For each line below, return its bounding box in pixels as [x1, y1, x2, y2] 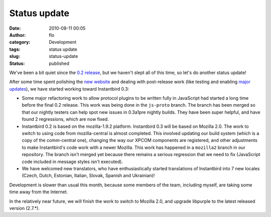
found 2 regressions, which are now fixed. [22, 116, 109, 122]
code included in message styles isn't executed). [22, 159, 123, 165]
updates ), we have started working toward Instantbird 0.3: [9, 86, 129, 92]
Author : [9, 32, 26, 38]
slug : [9, 53, 20, 59]
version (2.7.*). [9, 205, 40, 211]
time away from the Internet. [9, 189, 68, 195]
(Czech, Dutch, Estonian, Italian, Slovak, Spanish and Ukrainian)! [22, 173, 155, 179]
